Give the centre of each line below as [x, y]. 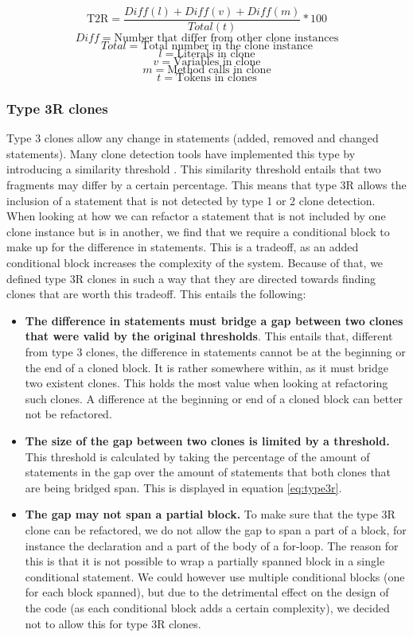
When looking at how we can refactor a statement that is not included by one [196, 216]
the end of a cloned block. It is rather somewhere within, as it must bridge [207, 367]
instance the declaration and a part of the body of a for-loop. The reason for [212, 545]
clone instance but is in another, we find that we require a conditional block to [198, 231]
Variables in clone [217, 62]
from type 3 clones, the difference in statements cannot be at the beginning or [215, 352]
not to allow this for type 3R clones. [113, 623]
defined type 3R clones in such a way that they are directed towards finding [191, 278]
